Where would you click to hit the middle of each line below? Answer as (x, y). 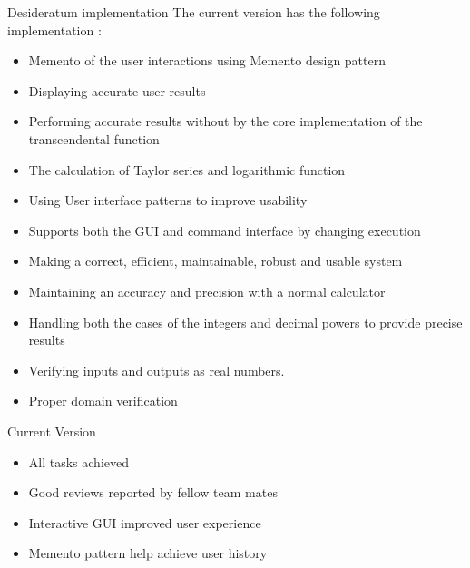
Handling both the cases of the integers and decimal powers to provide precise (245, 322)
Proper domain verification (103, 401)
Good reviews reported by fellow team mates (153, 492)
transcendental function (94, 138)
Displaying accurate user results (117, 90)
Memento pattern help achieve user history (148, 553)
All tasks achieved (78, 461)
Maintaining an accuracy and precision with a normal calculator (207, 291)
